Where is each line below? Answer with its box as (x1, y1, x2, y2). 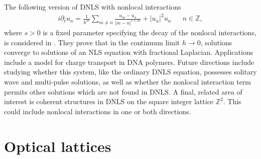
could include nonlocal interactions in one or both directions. (4, 106, 191, 116)
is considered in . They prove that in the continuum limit (4, 37, 180, 47)
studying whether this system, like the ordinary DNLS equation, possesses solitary (4, 66, 257, 77)
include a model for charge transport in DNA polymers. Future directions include (4, 56, 254, 67)
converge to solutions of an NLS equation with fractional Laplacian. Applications (4, 47, 253, 57)
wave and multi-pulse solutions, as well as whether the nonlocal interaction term (4, 76, 251, 87)
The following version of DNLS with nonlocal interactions (4, 2, 181, 12)
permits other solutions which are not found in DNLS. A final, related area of (4, 86, 242, 97)
